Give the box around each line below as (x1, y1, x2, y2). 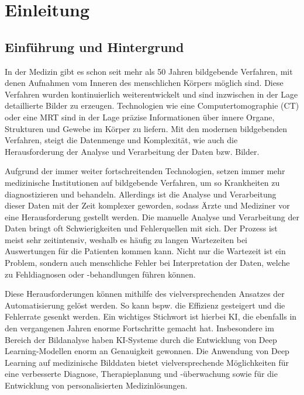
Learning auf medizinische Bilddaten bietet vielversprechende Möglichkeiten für (5, 356, 289, 368)
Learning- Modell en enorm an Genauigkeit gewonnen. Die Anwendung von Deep (5, 345, 289, 357)
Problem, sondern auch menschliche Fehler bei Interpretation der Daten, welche (5, 257, 290, 269)
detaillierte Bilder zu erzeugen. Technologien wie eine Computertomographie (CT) (5, 99, 299, 112)
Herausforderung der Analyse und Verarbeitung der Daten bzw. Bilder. (5, 145, 260, 157)
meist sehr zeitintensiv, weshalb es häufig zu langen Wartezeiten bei (5, 233, 247, 245)
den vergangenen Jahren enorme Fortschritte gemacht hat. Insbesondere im (5, 322, 274, 334)
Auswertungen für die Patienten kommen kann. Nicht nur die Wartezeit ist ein (5, 245, 286, 257)
